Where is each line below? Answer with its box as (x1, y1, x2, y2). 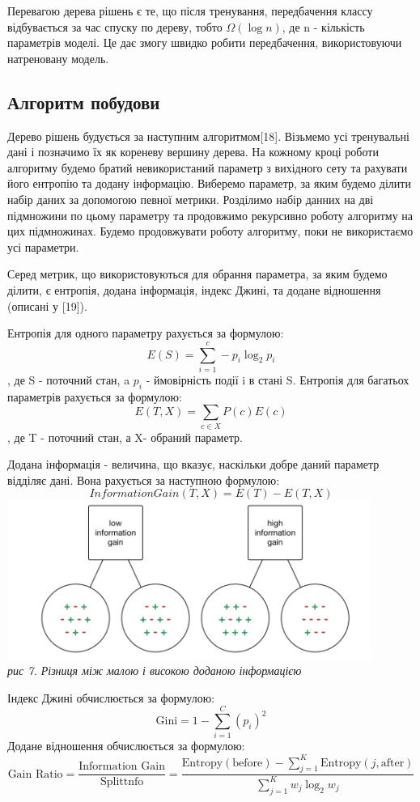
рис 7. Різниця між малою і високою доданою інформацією (7, 662, 302, 679)
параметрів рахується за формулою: (7, 388, 182, 405)
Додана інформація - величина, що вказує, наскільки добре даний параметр (7, 456, 380, 473)
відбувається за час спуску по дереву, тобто (7, 18, 223, 35)
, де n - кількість (282, 18, 365, 35)
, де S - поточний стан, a (7, 371, 130, 388)
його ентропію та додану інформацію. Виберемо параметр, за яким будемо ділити (7, 175, 411, 192)
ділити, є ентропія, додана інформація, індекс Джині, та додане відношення (7, 281, 381, 298)
